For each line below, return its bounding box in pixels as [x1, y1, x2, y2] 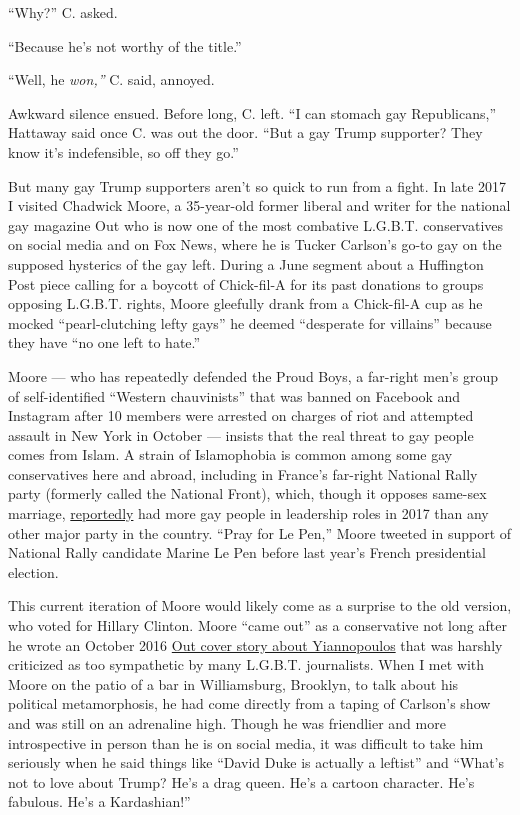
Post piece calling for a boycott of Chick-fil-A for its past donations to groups [8, 273, 484, 294]
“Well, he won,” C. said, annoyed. [8, 69, 215, 90]
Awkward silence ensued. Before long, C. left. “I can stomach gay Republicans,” [8, 102, 497, 123]
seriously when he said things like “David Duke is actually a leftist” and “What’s [8, 752, 505, 773]
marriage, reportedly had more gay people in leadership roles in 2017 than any [8, 503, 489, 524]
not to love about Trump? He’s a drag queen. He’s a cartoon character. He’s [8, 771, 475, 792]
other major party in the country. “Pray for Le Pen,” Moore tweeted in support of [8, 522, 512, 543]
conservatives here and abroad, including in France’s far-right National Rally [8, 463, 478, 484]
